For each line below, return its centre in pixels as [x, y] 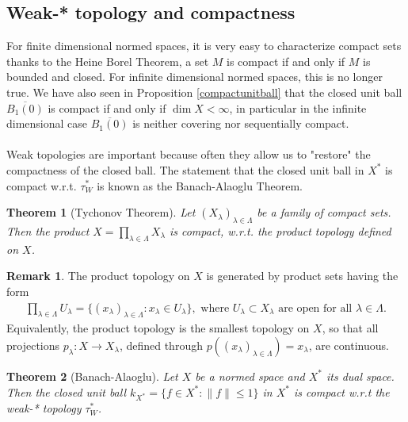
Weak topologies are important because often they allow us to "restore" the [189, 154]
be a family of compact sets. [324, 212]
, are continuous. [349, 345]
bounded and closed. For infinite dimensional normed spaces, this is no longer [194, 77]
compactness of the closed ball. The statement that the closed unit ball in [185, 169]
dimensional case [47, 123]
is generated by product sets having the [302, 276]
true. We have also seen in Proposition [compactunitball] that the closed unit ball [204, 92]
